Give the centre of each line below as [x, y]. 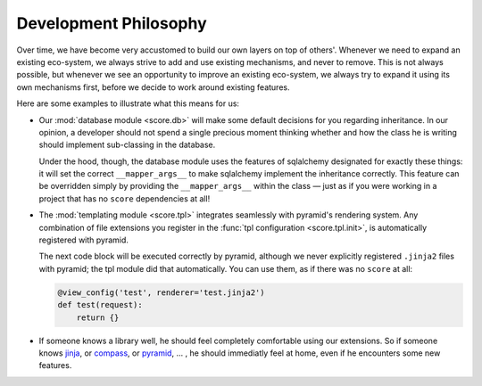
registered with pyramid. [84, 240]
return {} [98, 317]
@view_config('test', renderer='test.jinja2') [161, 292]
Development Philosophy [112, 23]
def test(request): [100, 305]
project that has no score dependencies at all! [125, 198]
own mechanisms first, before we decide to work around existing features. [153, 87]
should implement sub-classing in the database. [127, 145]
